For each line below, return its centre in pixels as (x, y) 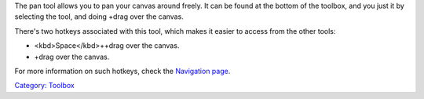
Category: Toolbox (44, 86)
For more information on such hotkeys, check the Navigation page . (122, 71)
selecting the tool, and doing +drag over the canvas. (99, 16)
